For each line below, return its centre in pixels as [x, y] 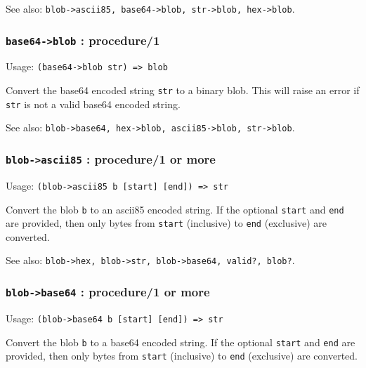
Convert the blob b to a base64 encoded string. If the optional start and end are [181, 342]
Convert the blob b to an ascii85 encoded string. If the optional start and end [175, 209]
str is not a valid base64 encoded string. [93, 104]
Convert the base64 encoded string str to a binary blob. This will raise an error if [183, 90]
